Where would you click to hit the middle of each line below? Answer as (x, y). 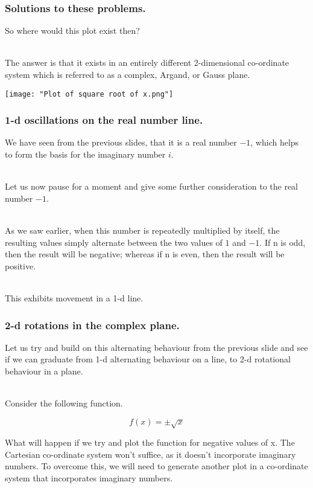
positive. (21, 265)
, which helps (275, 142)
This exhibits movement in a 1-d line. (74, 298)
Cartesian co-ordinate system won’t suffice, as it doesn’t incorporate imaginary (150, 454)
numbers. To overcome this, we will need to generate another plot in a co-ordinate (156, 466)
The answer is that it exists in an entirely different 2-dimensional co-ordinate (147, 63)
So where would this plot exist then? (72, 30)
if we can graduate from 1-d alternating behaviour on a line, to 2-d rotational (148, 359)
